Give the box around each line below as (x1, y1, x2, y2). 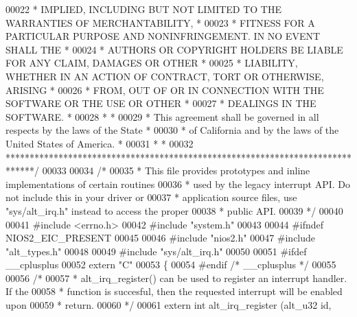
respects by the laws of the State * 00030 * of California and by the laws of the (5, 123, 339, 137)
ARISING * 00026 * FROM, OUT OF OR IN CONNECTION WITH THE (5, 82, 324, 97)
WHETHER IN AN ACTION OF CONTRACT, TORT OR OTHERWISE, (5, 69, 324, 83)
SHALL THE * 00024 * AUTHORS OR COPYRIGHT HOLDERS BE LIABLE (5, 42, 343, 56)
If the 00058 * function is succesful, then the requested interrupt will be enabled (5, 284, 343, 298)
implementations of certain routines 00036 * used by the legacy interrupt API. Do (5, 176, 351, 191)
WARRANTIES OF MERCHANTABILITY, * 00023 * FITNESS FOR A (5, 15, 315, 30)
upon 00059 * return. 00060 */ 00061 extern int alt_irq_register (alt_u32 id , (5, 298, 332, 312)
